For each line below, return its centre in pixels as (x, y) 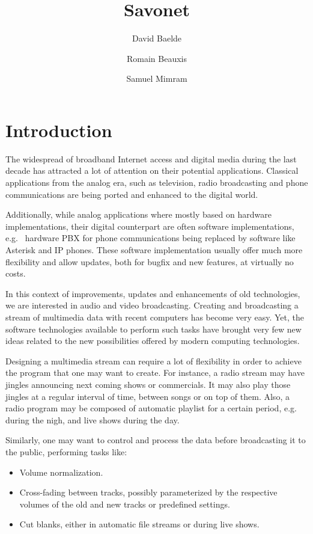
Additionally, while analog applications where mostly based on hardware (138, 214)
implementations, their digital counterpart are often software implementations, (150, 226)
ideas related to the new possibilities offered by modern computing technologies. (153, 341)
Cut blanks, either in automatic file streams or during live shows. (139, 524)
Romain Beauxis (156, 58)
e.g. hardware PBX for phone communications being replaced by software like (150, 238)
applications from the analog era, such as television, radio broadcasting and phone (157, 183)
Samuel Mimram (157, 78)
